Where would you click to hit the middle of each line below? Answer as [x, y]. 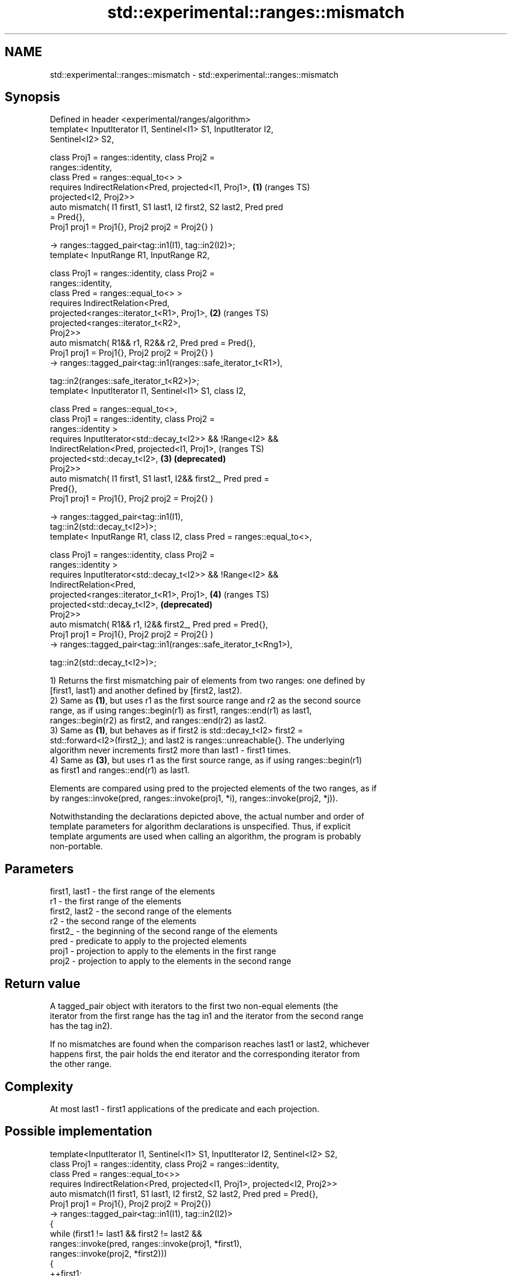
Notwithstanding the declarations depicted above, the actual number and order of [207, 817]
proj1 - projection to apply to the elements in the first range [163, 951]
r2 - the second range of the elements [123, 921]
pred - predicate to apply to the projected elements [148, 941]
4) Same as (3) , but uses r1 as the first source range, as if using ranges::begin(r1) [206, 760]
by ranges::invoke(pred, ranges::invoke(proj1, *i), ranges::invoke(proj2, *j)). [194, 798]
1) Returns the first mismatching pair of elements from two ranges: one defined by [207, 681]
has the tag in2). [81, 1026]
